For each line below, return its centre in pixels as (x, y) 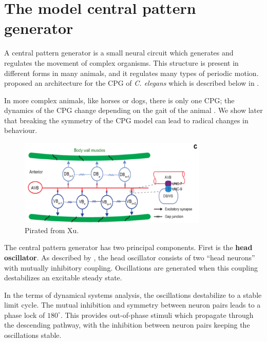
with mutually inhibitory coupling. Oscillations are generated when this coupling (131, 267)
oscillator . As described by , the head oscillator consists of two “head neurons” (130, 257)
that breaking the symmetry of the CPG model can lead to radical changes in (126, 120)
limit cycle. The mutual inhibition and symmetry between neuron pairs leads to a (132, 305)
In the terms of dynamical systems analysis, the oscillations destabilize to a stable (133, 294)
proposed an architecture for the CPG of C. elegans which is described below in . (132, 83)
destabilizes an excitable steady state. (63, 278)
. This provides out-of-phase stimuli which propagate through (157, 315)
